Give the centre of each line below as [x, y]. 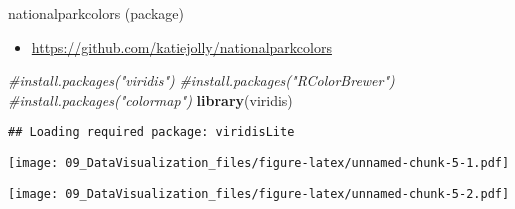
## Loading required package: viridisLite [151, 132]
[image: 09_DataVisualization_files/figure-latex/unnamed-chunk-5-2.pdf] [259, 193]
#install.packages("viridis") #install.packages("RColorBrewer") [201, 80]
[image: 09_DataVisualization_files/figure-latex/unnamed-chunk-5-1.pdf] [259, 163]
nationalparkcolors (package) [96, 13]
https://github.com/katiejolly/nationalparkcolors [181, 46]
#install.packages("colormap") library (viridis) [150, 99]
